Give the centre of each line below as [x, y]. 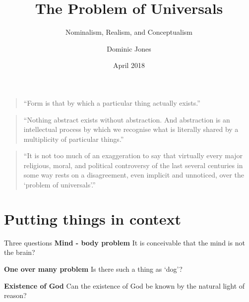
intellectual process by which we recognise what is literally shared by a [131, 129]
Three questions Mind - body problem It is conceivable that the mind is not [124, 242]
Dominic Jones [129, 48]
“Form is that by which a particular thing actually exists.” [112, 102]
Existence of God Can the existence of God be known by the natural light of [124, 285]
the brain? [20, 252]
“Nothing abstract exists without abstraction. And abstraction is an [127, 119]
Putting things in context [93, 218]
